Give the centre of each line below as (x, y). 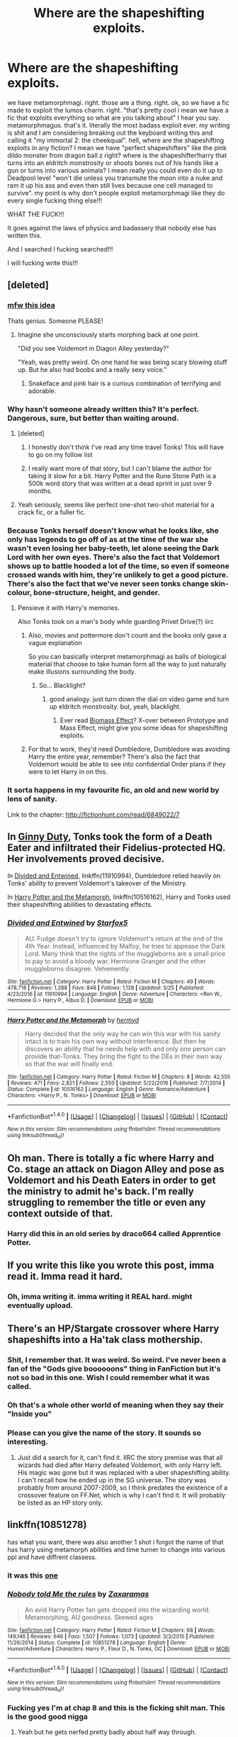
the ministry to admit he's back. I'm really (101, 1191)
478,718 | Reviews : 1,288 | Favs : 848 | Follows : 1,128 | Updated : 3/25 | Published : (106, 988)
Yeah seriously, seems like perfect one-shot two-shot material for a (116, 504)
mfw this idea (31, 305)
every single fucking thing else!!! (55, 200)
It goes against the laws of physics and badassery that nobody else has (112, 227)
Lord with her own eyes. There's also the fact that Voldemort (114, 557)
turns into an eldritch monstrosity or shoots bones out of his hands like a (113, 163)
